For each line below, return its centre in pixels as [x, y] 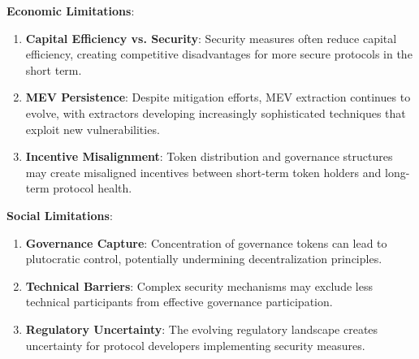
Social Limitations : [60, 215]
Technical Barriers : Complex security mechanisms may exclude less [199, 285]
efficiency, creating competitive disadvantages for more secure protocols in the [219, 54]
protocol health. [93, 188]
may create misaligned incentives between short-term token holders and [203, 172]
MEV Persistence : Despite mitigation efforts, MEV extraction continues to [218, 97]
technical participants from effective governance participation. [179, 302]
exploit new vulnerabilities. [93, 129]
